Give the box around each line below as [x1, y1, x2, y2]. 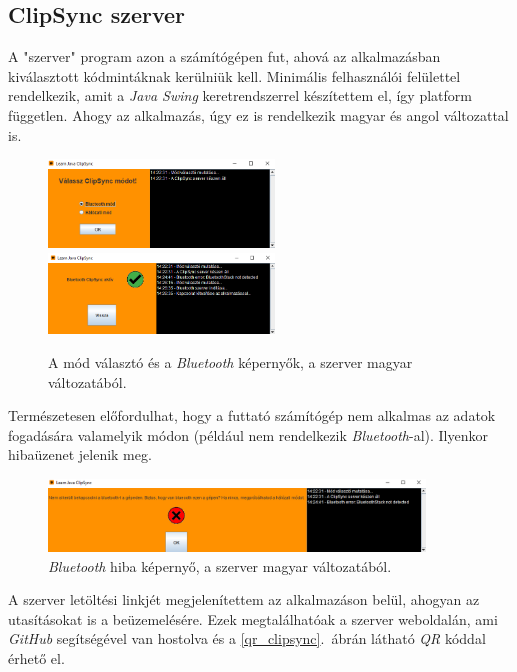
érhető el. [8, 647, 65, 668]
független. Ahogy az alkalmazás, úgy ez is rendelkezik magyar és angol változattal [8, 104, 509, 125]
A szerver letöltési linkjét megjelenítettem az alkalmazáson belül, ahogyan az [8, 589, 480, 610]
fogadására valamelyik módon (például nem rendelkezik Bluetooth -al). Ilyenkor [8, 424, 489, 445]
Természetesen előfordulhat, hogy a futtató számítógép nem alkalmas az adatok [8, 405, 496, 426]
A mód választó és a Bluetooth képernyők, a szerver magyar [48, 351, 413, 372]
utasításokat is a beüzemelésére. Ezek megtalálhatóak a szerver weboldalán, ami [8, 608, 498, 629]
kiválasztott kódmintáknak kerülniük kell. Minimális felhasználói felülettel [8, 65, 461, 86]
